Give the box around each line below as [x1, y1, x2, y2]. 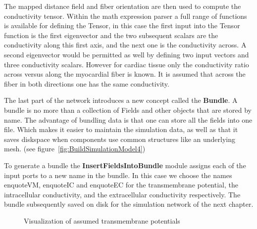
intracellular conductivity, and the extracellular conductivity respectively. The [4, 189, 241, 199]
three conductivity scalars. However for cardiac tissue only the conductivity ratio [4, 59, 249, 69]
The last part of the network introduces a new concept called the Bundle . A [4, 95, 238, 105]
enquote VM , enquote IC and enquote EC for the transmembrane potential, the [4, 180, 238, 190]
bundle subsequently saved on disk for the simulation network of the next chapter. [4, 199, 254, 209]
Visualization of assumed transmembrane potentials [24, 215, 180, 226]
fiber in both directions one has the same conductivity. [4, 78, 169, 89]
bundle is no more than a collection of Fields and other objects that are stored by [4, 104, 252, 115]
